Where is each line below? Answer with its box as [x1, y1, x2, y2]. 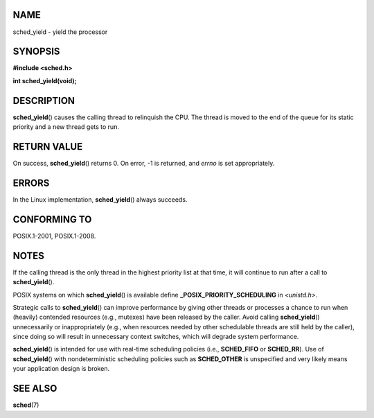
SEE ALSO [12, 383, 57, 394]
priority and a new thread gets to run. [12, 123, 119, 131]
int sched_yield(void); [12, 76, 77, 85]
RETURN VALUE [12, 141, 83, 153]
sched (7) [12, 401, 39, 409]
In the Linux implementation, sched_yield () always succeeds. [12, 195, 188, 204]
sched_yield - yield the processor [12, 28, 108, 36]
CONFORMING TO [12, 214, 92, 225]
